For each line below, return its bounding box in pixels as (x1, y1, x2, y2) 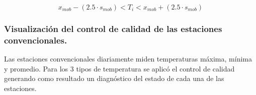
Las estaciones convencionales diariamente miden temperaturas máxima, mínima (4, 53, 252, 64)
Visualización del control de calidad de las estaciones (4, 22, 222, 34)
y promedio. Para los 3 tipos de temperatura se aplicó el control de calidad (4, 63, 235, 73)
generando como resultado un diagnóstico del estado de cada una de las (4, 73, 224, 83)
